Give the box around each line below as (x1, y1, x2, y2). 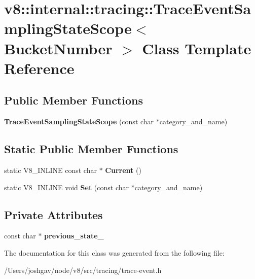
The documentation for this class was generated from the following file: (4, 247, 225, 258)
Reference (4, 57, 75, 78)
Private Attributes (4, 206, 103, 222)
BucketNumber (4, 38, 113, 58)
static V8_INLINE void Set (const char (4, 182, 129, 192)
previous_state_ (44, 230, 104, 241)
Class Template (142, 38, 251, 58)
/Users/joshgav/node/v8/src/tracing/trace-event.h (4, 264, 162, 275)
